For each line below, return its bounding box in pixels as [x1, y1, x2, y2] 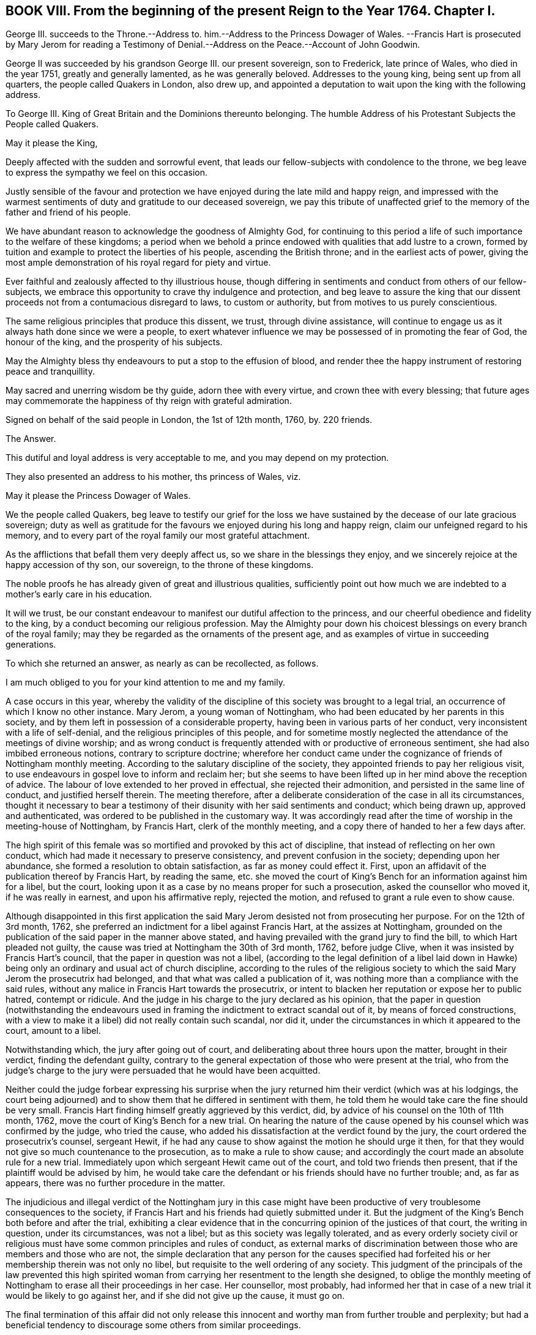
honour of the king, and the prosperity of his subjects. [6, 337, 223, 348]
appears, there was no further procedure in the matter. [6, 1178, 225, 1189]
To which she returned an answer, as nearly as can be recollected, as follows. [6, 658, 319, 669]
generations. [6, 639, 56, 650]
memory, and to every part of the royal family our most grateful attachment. [6, 530, 310, 541]
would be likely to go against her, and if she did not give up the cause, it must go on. [6, 1290, 345, 1301]
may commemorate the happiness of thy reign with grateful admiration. [6, 395, 292, 406]
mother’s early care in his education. [6, 589, 152, 600]
